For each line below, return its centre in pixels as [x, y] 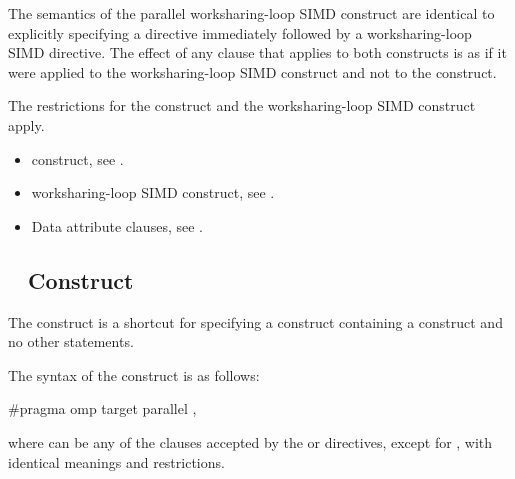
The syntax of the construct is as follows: [134, 374]
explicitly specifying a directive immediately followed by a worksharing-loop [240, 32]
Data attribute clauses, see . [117, 225]
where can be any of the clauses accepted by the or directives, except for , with [250, 441]
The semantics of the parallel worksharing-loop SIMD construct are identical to [251, 13]
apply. [26, 124]
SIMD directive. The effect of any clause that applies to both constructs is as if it [257, 52]
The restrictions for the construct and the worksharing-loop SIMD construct [242, 105]
